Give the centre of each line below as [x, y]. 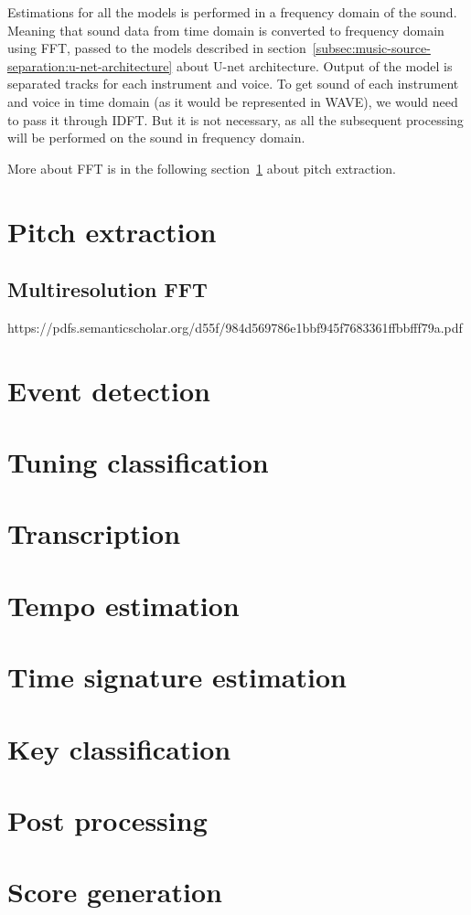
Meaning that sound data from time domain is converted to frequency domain [226, 30]
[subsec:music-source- [371, 48]
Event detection [109, 390]
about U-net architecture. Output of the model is [314, 65]
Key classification [119, 748]
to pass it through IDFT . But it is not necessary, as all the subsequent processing [235, 119]
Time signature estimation [177, 677]
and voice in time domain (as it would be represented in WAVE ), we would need [233, 101]
